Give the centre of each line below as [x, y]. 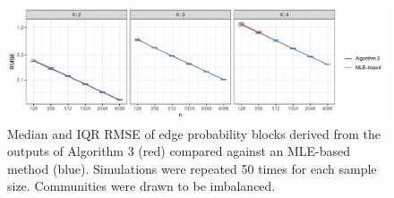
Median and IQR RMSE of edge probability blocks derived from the [194, 133]
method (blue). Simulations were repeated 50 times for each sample [192, 168]
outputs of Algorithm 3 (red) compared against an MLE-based [179, 151]
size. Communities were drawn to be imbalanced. [141, 186]
